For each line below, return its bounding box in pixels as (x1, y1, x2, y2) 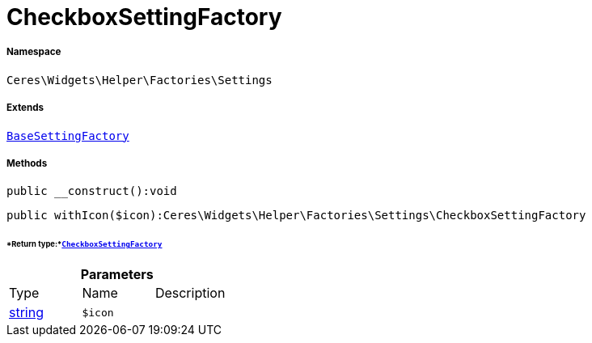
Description (154, 285, 226, 302)
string (9, 304, 44, 321)
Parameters (80, 266, 154, 283)
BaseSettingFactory (6, 129, 129, 142)
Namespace (6, 46, 61, 58)
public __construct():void (6, 184, 177, 198)
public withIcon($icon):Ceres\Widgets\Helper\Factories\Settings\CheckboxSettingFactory (6, 209, 586, 222)
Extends (6, 102, 44, 114)
